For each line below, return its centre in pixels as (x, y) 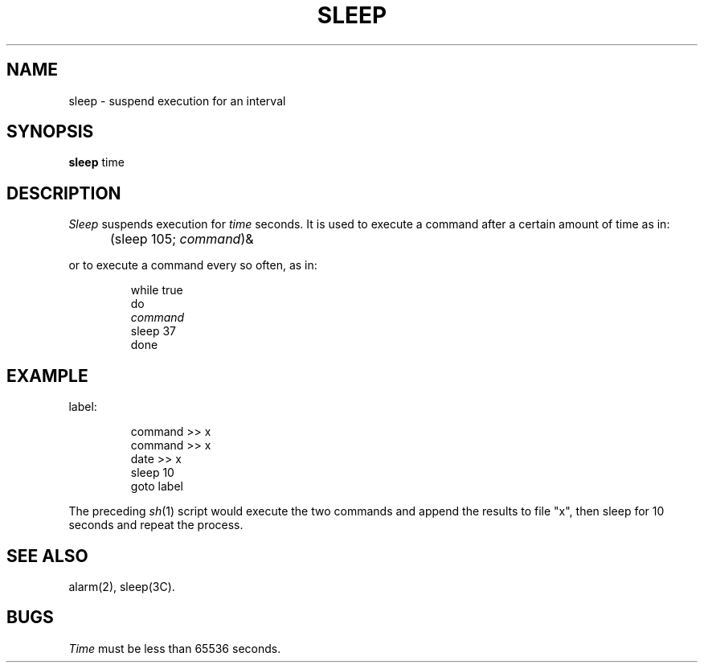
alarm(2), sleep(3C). (122, 586)
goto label (157, 486)
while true (157, 290)
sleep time (96, 162)
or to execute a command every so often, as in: (193, 265)
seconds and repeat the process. (156, 525)
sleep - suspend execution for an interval (177, 101)
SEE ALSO (47, 556)
